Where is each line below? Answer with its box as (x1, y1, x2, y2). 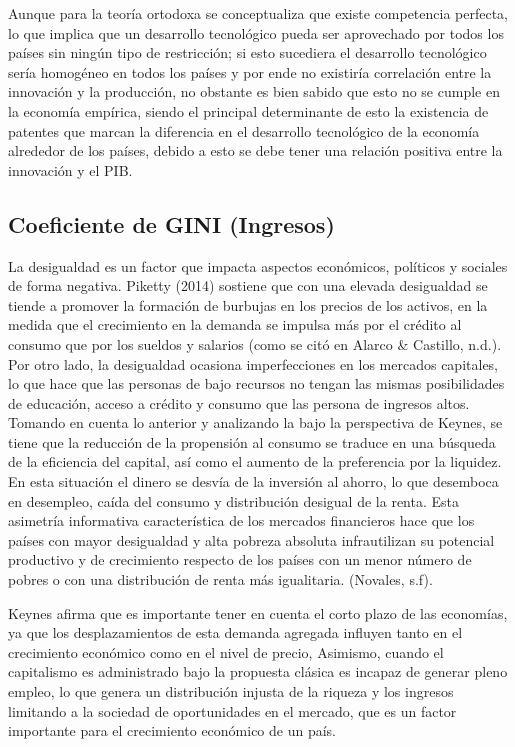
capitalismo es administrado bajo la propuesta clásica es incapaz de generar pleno (8, 661, 508, 682)
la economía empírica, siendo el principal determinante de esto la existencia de (8, 100, 489, 121)
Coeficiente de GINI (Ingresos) (8, 208, 335, 239)
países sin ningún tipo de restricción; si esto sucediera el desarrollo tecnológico (8, 42, 487, 63)
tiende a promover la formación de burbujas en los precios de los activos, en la (8, 294, 488, 315)
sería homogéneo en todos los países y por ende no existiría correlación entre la (8, 61, 492, 82)
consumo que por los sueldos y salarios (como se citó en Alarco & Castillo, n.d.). (8, 333, 502, 354)
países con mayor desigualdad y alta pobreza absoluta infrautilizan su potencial (8, 529, 495, 550)
